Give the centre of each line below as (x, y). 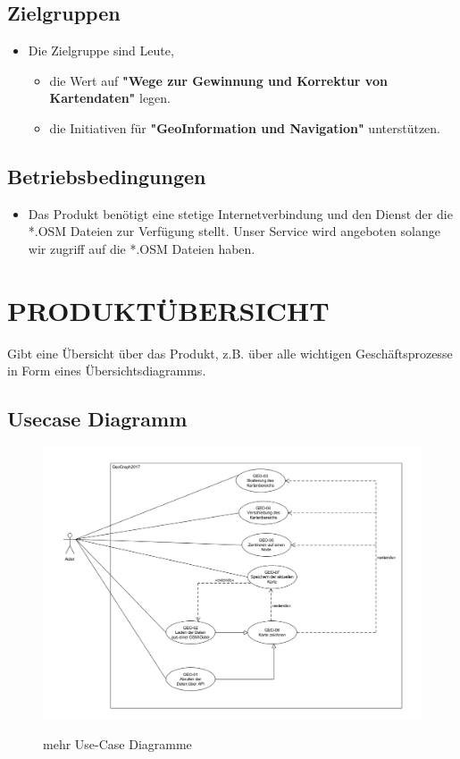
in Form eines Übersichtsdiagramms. (107, 371)
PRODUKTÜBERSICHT (168, 310)
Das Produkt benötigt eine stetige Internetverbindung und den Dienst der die (240, 213)
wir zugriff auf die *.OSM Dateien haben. (142, 248)
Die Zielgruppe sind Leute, (101, 51)
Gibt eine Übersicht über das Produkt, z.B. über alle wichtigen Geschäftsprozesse (230, 353)
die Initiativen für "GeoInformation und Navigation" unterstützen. (245, 127)
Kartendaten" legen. (110, 98)
